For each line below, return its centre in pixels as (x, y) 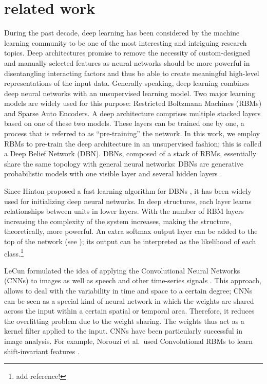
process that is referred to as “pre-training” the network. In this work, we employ (132, 133)
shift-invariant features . (42, 351)
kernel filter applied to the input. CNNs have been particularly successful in (123, 331)
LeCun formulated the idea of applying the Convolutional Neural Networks (122, 270)
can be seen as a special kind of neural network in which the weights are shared (129, 300)
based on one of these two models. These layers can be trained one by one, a (124, 123)
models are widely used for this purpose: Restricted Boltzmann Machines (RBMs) (133, 103)
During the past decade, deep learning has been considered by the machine (122, 33)
